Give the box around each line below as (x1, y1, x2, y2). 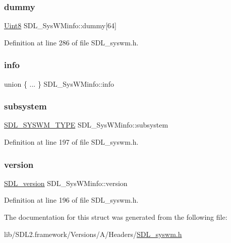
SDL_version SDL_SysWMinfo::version (4, 177, 128, 188)
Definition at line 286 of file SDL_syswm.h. (4, 37, 139, 47)
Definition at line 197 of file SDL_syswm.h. (4, 137, 139, 147)
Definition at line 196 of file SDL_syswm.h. (4, 195, 139, 205)
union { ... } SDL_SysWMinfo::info (4, 78, 114, 89)
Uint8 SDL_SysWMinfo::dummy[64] (4, 20, 117, 31)
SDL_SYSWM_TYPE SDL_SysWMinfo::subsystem (4, 119, 168, 130)
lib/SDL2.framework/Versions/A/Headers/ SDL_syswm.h (4, 228, 182, 239)
